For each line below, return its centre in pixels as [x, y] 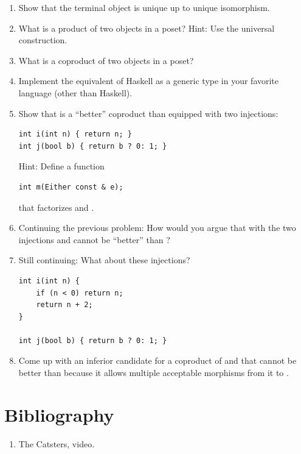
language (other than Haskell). [75, 92]
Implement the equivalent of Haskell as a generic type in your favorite [149, 81]
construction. [43, 40]
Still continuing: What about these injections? [104, 260]
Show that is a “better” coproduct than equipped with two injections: [148, 113]
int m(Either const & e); [71, 187]
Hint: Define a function [61, 166]
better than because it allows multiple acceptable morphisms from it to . [154, 373]
